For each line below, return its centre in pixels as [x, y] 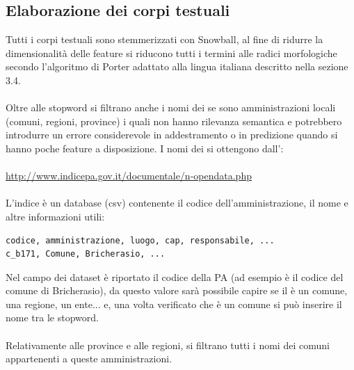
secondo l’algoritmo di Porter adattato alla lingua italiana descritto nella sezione [177, 66]
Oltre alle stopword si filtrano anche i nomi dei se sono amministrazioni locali [171, 107]
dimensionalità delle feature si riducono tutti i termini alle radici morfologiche [171, 53]
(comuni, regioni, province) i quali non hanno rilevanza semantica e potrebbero [174, 121]
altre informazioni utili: [55, 216]
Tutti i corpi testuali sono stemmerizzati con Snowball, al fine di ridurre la [164, 39]
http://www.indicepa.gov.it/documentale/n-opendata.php [129, 176]
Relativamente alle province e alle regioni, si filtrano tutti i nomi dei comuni [168, 345]
